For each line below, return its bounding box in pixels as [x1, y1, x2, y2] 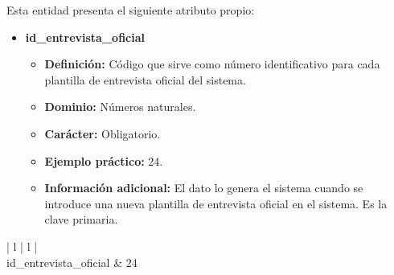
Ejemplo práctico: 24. [44, 152, 163, 169]
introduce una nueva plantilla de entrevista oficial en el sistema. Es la [44, 195, 388, 211]
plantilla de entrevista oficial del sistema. [44, 71, 246, 88]
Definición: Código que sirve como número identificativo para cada [44, 55, 380, 72]
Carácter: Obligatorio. [44, 125, 161, 142]
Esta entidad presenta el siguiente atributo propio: [6, 2, 255, 18]
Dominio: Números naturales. [44, 98, 196, 115]
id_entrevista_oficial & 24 [6, 253, 137, 270]
